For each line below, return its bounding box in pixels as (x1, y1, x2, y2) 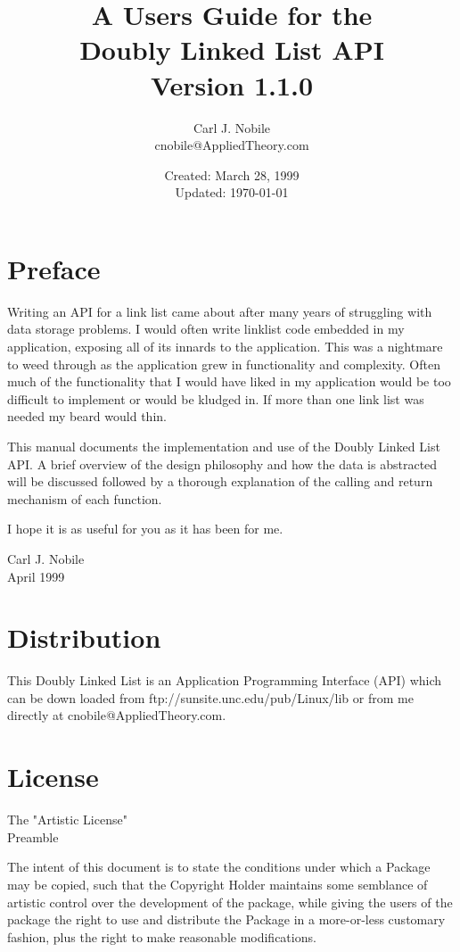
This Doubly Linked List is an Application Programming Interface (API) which (7, 671, 442, 690)
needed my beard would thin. (7, 407, 167, 426)
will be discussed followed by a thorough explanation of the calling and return (7, 472, 433, 491)
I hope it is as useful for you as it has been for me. (7, 519, 283, 538)
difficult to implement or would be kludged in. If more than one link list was (7, 389, 424, 408)
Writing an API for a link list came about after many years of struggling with (7, 302, 432, 320)
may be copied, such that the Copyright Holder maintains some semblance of (7, 874, 428, 893)
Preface (7, 250, 101, 286)
